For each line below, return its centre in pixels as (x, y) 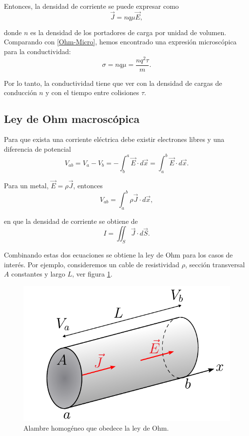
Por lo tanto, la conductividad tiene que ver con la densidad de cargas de (113, 83)
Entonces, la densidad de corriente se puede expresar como (91, 6)
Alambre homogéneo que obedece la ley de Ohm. (96, 427)
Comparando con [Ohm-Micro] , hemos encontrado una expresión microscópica (120, 42)
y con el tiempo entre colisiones (92, 92)
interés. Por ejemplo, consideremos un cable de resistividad (92, 264)
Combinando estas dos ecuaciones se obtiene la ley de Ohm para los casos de (118, 255)
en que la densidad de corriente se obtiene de (71, 221)
